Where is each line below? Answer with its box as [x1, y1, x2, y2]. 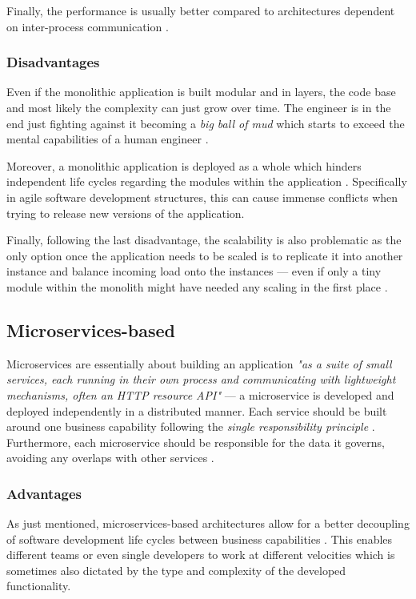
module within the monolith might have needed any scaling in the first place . [6, 278, 388, 295]
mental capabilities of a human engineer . [6, 131, 209, 147]
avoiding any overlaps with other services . [6, 449, 214, 466]
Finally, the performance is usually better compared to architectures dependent [6, 2, 395, 18]
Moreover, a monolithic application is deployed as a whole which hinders [6, 157, 362, 174]
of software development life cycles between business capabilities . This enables [6, 530, 393, 547]
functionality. [6, 577, 71, 594]
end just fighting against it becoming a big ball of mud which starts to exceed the [6, 115, 405, 131]
